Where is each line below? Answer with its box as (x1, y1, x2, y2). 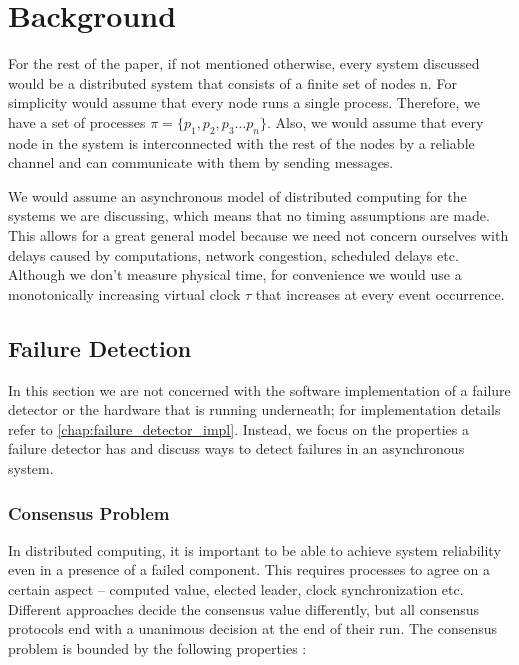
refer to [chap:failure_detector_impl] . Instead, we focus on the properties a (8, 418, 469, 439)
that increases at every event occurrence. (255, 283, 505, 304)
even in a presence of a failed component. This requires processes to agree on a (8, 559, 491, 580)
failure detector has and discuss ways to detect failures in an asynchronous (8, 438, 465, 459)
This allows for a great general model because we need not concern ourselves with (8, 225, 509, 246)
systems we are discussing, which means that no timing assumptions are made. (8, 205, 490, 226)
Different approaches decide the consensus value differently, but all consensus (8, 598, 479, 619)
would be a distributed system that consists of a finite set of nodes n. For (8, 72, 457, 93)
